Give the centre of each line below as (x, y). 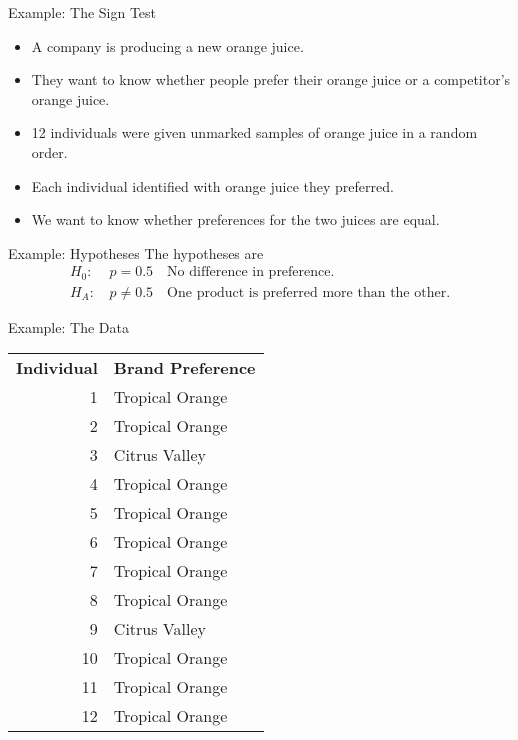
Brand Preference (184, 368)
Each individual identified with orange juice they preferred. (212, 185)
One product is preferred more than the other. (309, 292)
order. (49, 151)
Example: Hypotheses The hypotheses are (136, 252)
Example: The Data (68, 326)
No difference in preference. (251, 272)
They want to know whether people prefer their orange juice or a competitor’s (271, 79)
